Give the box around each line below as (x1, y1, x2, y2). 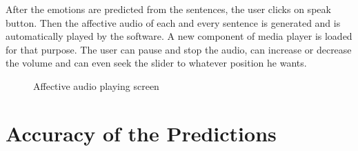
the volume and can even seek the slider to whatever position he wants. (6, 56, 307, 70)
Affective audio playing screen (33, 78, 159, 93)
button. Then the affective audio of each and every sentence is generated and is (6, 15, 341, 30)
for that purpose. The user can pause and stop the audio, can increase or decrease (6, 42, 352, 56)
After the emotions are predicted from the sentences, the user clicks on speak (6, 2, 331, 16)
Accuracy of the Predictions (6, 119, 277, 147)
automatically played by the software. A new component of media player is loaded (6, 29, 352, 43)
